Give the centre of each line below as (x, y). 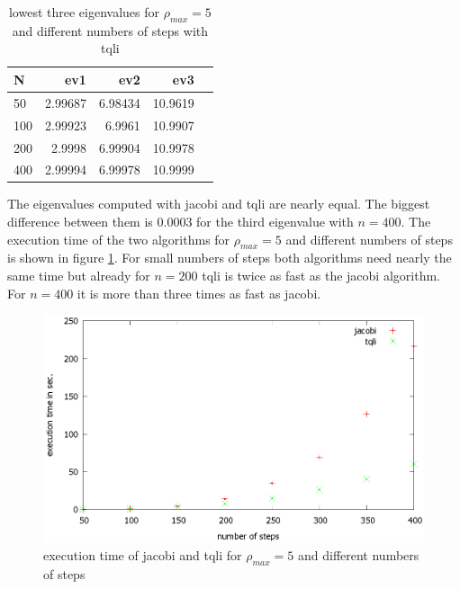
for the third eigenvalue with (275, 222)
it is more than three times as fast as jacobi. (199, 293)
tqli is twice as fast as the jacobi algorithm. (321, 276)
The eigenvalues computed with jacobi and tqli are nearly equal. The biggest (219, 204)
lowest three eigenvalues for (84, 12)
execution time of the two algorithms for (119, 239)
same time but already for (79, 276)
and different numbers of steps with (110, 30)
